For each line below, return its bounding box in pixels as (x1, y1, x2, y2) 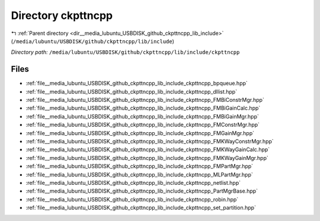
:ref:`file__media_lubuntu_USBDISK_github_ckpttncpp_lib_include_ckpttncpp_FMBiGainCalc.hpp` (25, 104, 261, 112)
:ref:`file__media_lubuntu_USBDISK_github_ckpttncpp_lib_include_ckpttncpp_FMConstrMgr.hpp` (25, 121, 260, 129)
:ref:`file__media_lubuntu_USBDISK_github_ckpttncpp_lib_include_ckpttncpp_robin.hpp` (25, 196, 239, 203)
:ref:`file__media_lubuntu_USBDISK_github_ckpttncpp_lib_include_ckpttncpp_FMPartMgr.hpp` (25, 163, 254, 170)
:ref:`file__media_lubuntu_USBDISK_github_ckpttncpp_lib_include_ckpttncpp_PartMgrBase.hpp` (25, 187, 258, 195)
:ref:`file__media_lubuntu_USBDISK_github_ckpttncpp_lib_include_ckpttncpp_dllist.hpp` (25, 88, 237, 95)
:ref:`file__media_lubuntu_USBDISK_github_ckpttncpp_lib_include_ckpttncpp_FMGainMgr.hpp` (25, 129, 255, 136)
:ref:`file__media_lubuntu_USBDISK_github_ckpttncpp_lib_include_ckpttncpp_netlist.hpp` (25, 179, 241, 186)
